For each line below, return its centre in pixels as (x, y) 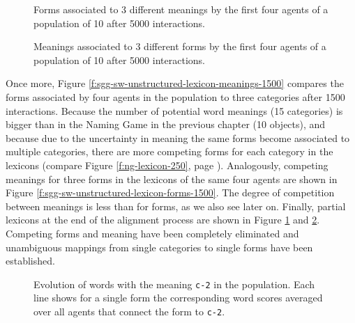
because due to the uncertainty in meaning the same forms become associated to (178, 137)
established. (30, 261)
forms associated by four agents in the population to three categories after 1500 (175, 96)
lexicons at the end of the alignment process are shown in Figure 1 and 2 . (163, 220)
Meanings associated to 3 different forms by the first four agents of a (180, 46)
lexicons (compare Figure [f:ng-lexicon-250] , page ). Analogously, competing (167, 165)
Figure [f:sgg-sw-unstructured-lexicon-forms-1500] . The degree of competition (170, 192)
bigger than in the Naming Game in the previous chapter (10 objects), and (166, 124)
